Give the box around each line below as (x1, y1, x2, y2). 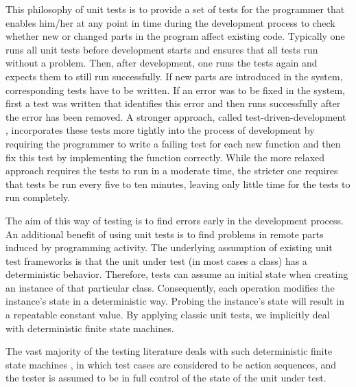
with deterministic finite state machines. (5, 320, 174, 335)
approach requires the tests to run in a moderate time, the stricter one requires (5, 163, 338, 178)
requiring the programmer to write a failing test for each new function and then (5, 136, 341, 150)
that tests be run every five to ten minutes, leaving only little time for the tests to (5, 176, 351, 191)
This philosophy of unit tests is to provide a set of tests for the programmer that (5, 2, 345, 16)
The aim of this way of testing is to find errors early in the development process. (5, 213, 344, 227)
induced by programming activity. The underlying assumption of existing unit (5, 240, 333, 255)
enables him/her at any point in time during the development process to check (5, 15, 335, 30)
